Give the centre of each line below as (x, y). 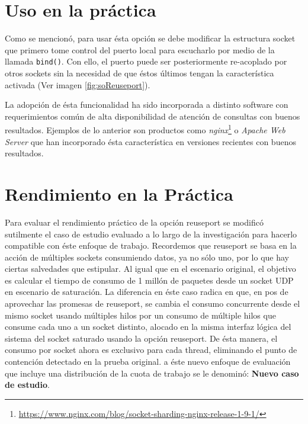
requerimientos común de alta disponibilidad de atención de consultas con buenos (153, 116)
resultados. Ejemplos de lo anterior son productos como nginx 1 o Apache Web (145, 129)
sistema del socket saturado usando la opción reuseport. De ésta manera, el (141, 338)
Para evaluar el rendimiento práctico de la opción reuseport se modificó (134, 222)
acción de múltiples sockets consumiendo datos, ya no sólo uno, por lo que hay (147, 257)
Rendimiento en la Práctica (119, 193)
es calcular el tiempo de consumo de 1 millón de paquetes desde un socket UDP (149, 280)
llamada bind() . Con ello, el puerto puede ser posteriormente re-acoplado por (146, 61)
